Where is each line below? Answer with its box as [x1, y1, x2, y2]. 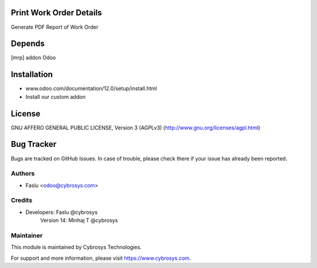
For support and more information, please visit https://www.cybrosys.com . [11, 254, 191, 262]
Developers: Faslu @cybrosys [25, 209, 98, 216]
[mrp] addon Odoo [11, 54, 56, 61]
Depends [11, 39, 45, 49]
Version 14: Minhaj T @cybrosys [40, 217, 119, 224]
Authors [11, 169, 35, 177]
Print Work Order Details [11, 8, 102, 18]
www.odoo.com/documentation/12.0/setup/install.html [25, 85, 157, 92]
